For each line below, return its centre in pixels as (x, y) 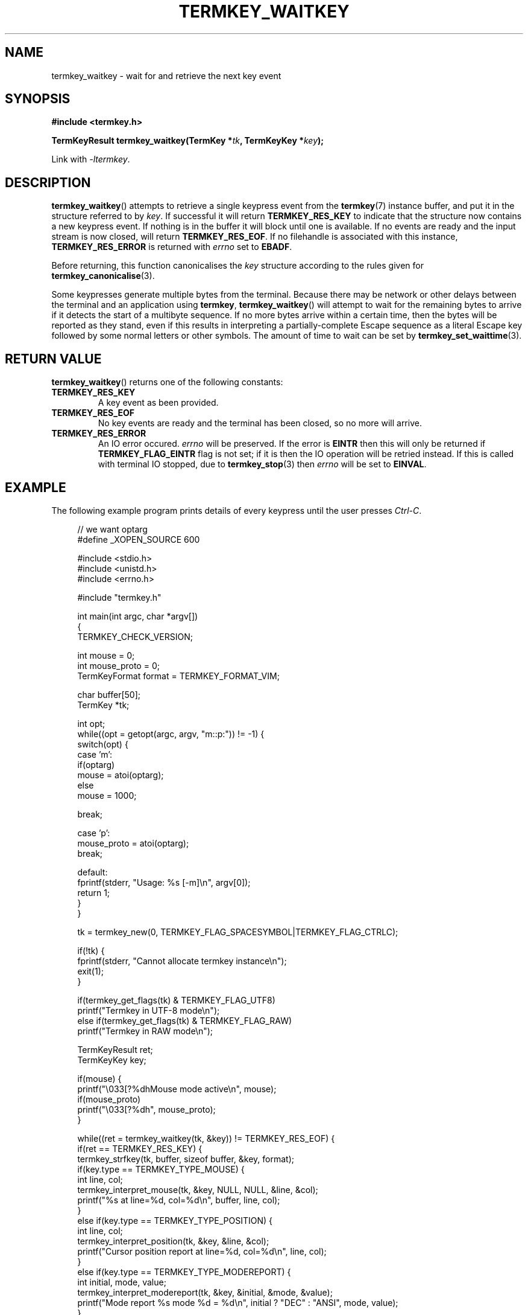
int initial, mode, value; (122, 1282)
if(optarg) (96, 764)
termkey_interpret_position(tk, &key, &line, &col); (173, 1241)
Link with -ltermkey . (91, 159)
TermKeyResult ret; (115, 1049)
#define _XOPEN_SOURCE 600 (139, 539)
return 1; (94, 892)
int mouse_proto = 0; (118, 665)
